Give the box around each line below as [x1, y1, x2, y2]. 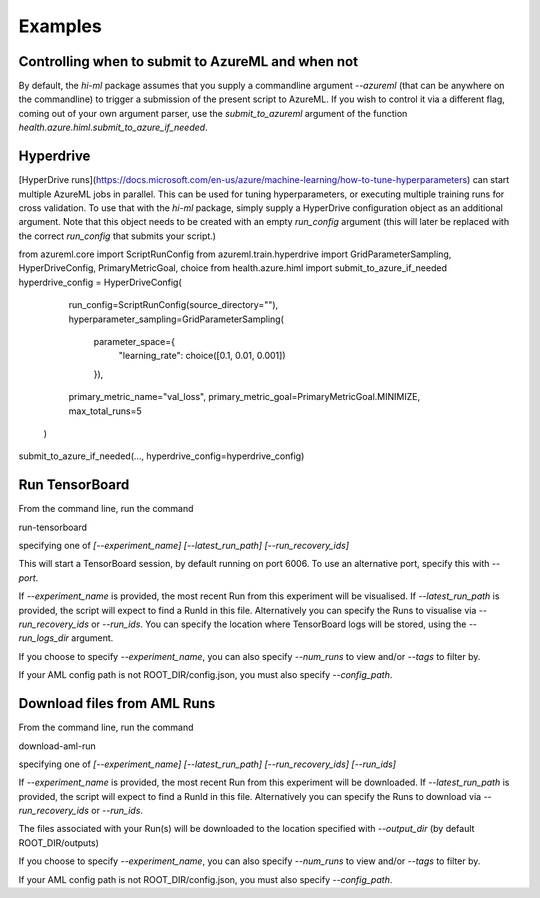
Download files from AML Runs [18, 695, 216, 712]
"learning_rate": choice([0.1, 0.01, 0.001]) [118, 350, 286, 362]
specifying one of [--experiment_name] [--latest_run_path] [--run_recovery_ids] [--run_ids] [18, 758, 397, 770]
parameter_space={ [93, 336, 175, 348]
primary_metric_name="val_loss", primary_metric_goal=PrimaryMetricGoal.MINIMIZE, [68, 391, 420, 403]
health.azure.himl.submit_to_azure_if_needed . [18, 121, 209, 134]
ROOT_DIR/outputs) [18, 836, 100, 849]
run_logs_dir [18, 632, 70, 644]
